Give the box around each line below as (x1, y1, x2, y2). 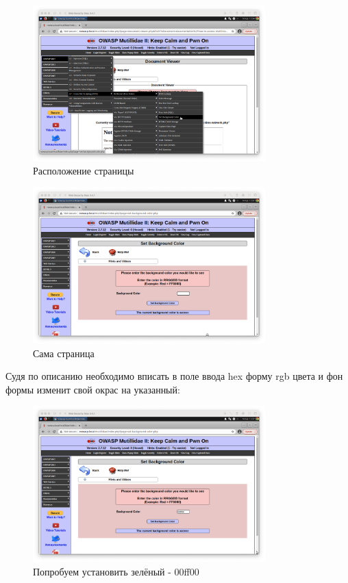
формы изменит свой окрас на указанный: (5, 382, 180, 396)
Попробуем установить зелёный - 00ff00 (33, 564, 199, 578)
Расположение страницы (33, 164, 134, 178)
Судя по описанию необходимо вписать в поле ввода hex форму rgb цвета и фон (5, 369, 343, 383)
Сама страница (33, 346, 95, 360)
